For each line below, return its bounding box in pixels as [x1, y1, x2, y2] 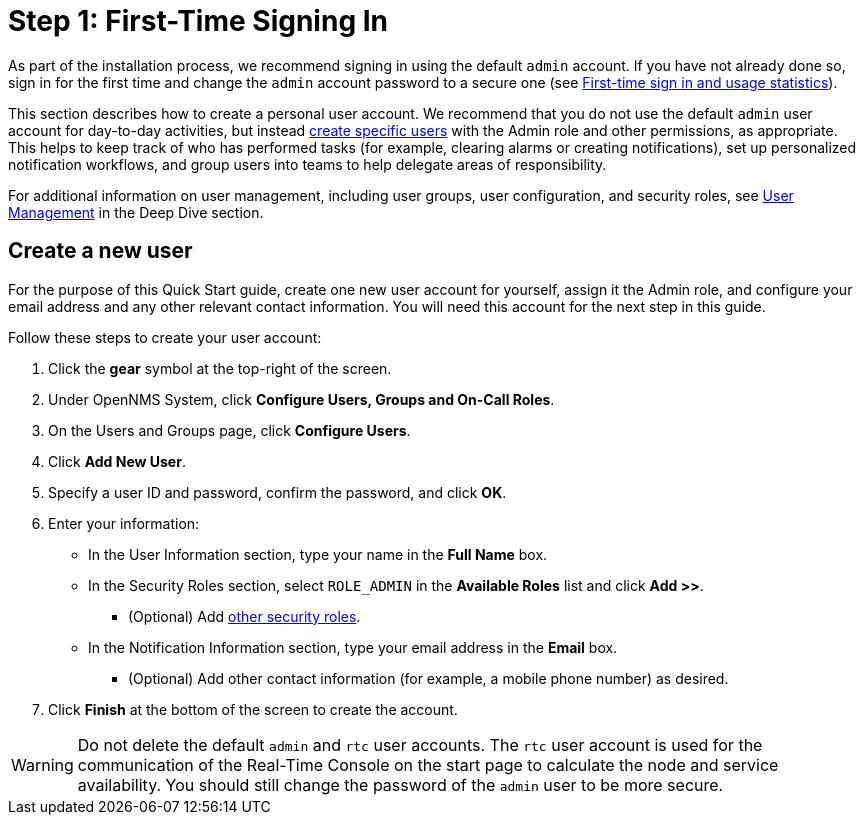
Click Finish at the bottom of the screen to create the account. [48, 700, 458, 718]
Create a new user [8, 238, 193, 264]
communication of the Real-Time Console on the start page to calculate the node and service [77, 754, 779, 775]
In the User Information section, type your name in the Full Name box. [88, 545, 548, 563]
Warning [11, 754, 74, 775]
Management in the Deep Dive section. [8, 203, 264, 221]
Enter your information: [48, 514, 200, 532]
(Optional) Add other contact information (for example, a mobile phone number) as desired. [128, 669, 729, 687]
